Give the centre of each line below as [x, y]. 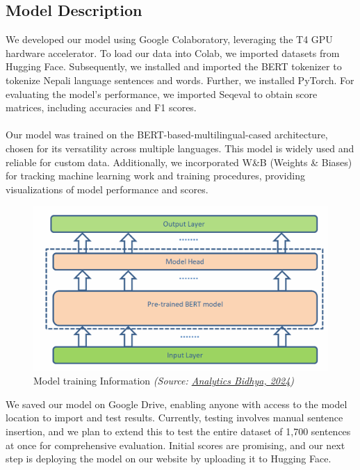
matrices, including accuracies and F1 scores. [101, 107]
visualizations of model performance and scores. [107, 189]
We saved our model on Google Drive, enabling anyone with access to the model [177, 404]
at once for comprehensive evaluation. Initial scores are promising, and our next [175, 445]
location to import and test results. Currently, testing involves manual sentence [174, 418]
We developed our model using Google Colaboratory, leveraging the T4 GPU [169, 39]
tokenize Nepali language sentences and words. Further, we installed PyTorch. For [180, 80]
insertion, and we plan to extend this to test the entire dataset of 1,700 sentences [178, 431]
